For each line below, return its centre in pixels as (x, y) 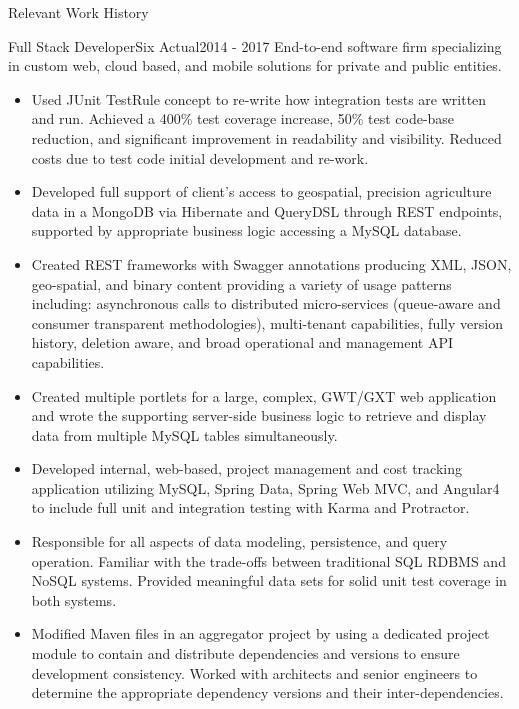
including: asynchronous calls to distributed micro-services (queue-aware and (266, 303)
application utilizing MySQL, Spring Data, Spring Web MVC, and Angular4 (265, 487)
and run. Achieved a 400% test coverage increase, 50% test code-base (243, 118)
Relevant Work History (78, 12)
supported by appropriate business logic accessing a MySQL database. (246, 230)
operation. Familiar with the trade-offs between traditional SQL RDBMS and (268, 560)
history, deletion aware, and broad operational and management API (242, 342)
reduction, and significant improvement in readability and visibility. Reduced (266, 137)
